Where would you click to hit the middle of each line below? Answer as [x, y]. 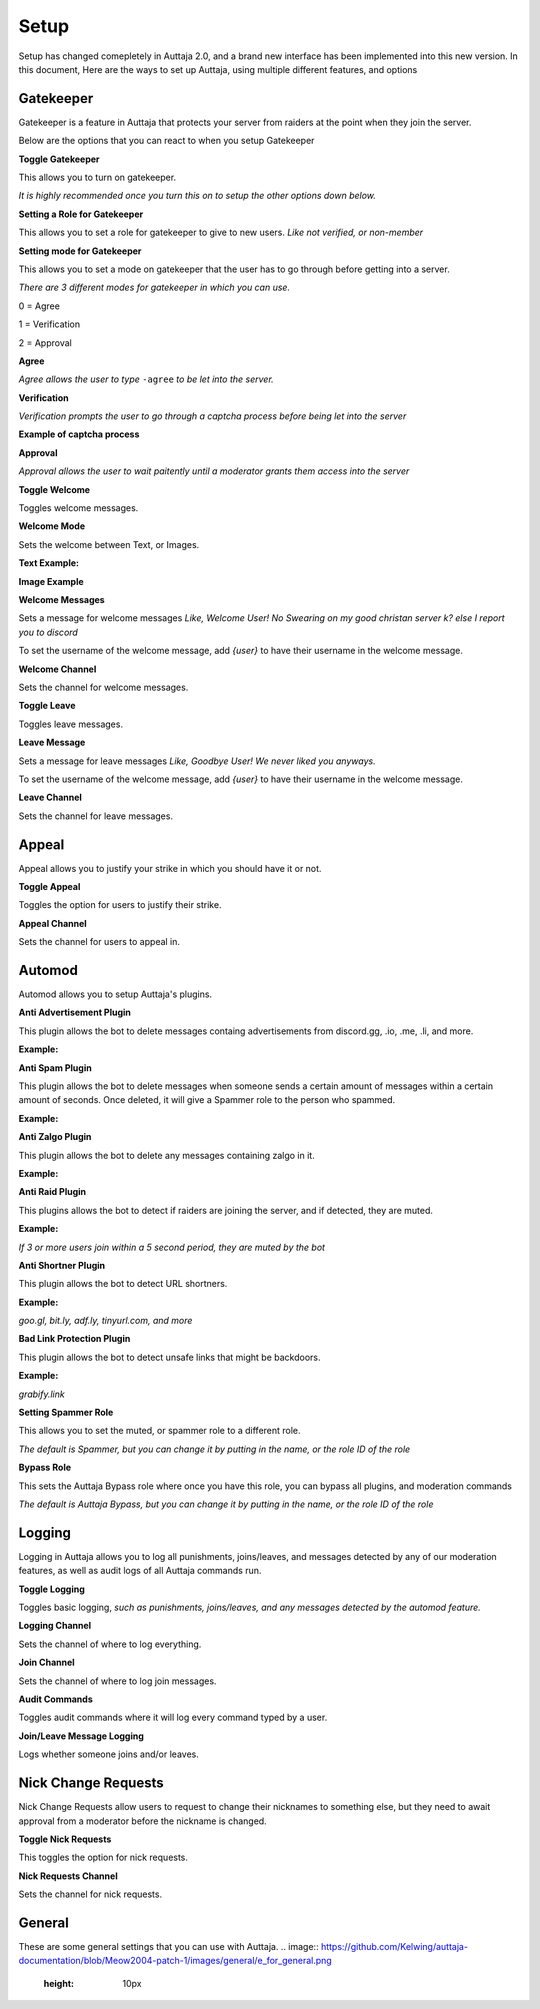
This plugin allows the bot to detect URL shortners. [123, 1284]
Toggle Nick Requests [65, 1839]
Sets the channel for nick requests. [90, 1894]
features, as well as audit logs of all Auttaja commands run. [140, 1571]
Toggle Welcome [54, 489]
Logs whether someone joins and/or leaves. [108, 1754]
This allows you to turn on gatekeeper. [97, 177]
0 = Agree [39, 306]
